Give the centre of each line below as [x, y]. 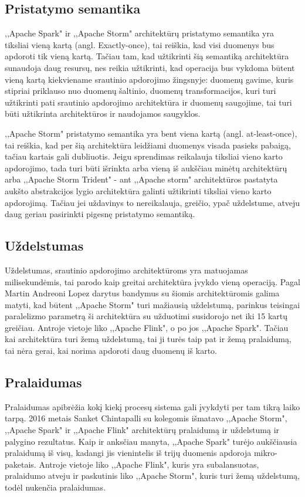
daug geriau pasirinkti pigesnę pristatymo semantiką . [100, 214]
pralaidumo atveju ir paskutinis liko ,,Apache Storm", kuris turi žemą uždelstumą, [152, 476]
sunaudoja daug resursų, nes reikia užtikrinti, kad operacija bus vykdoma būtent [150, 67]
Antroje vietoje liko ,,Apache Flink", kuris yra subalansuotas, [149, 464]
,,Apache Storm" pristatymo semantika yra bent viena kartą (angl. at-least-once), [151, 133]
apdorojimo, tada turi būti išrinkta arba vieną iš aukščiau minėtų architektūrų [146, 168]
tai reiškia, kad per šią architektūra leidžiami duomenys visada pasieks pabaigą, [148, 145]
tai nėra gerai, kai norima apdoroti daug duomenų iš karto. [111, 351]
